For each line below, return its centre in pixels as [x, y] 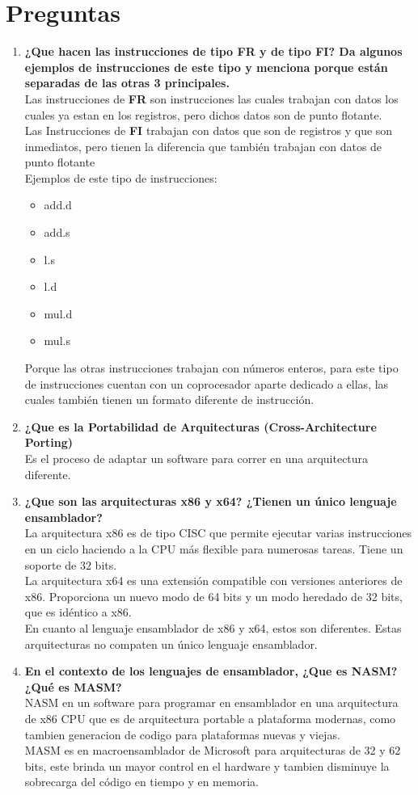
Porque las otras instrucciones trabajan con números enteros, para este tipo [211, 368]
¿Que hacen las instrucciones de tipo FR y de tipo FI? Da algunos [213, 51]
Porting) [49, 442]
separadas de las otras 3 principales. [127, 83]
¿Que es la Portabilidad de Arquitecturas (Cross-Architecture [201, 426]
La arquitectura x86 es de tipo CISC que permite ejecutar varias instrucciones [218, 533]
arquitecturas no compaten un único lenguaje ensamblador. [171, 644]
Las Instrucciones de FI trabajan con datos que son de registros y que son [209, 130]
